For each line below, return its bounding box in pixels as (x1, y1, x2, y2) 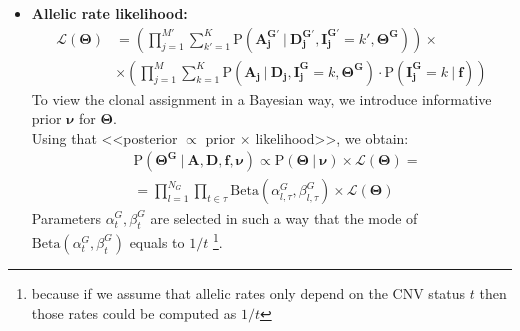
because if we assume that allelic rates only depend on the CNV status (31, 282, 466, 303)
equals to (129, 231, 185, 252)
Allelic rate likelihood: (31, 3, 188, 23)
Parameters (31, 207, 101, 228)
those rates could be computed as (31, 302, 237, 323)
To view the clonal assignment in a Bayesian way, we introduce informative (31, 88, 492, 109)
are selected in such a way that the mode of (150, 207, 418, 228)
